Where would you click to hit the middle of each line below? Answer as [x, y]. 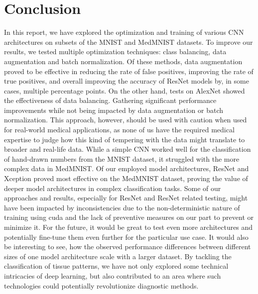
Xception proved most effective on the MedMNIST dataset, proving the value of [126, 178]
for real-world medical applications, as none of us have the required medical [119, 130]
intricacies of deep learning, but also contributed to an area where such [113, 275]
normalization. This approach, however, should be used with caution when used [126, 120]
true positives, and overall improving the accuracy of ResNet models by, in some [127, 81]
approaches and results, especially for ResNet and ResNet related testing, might [126, 198]
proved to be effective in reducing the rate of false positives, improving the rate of [129, 71]
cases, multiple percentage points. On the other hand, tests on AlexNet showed [125, 90]
